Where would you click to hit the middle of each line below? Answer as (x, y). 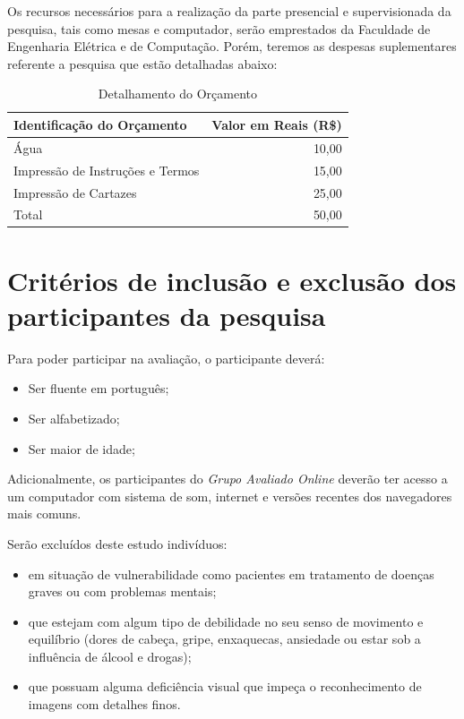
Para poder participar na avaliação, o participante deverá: (166, 358)
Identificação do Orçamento (100, 124)
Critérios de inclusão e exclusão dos (232, 280)
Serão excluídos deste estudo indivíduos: (117, 543)
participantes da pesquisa (167, 315)
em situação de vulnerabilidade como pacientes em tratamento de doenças (231, 573)
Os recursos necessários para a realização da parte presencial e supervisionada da (229, 11)
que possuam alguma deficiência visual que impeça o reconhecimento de (225, 686)
